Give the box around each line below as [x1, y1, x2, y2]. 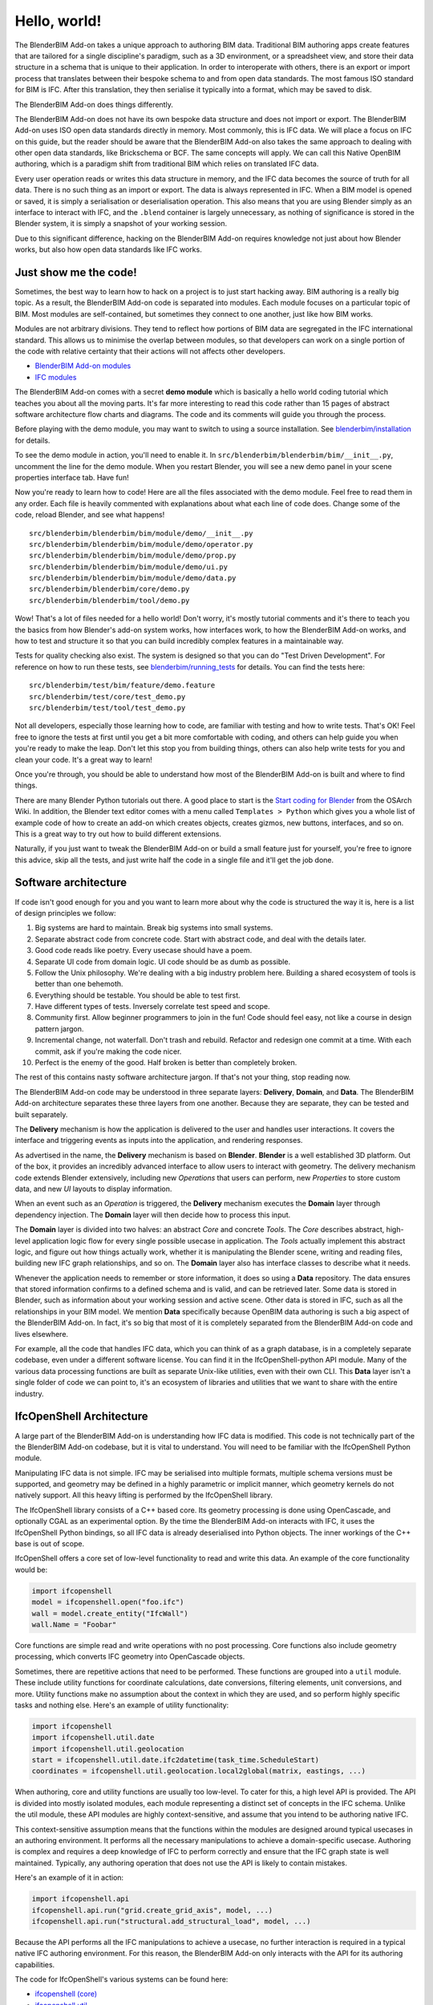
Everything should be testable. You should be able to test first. [34, 990, 241, 1000]
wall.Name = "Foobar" [31, 1620, 117, 1629]
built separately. [14, 1109, 68, 1119]
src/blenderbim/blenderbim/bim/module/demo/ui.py [29, 562, 229, 571]
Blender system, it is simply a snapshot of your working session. [14, 219, 228, 229]
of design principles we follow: [14, 908, 116, 917]
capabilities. [14, 1959, 55, 1969]
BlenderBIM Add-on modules [34, 361, 132, 371]
